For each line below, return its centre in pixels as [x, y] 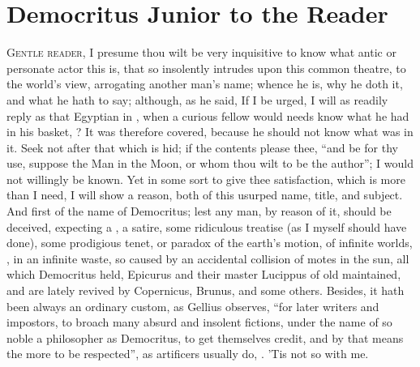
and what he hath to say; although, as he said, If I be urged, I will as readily [197, 99]
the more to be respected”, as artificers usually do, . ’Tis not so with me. [188, 354]
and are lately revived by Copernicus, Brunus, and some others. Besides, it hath [206, 290]
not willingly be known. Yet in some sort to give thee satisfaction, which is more [206, 179]
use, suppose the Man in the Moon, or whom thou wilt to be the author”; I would [210, 163]
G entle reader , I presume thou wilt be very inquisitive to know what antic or [201, 52]
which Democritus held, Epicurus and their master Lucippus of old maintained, [204, 274]
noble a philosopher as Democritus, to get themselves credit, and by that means [205, 337]
